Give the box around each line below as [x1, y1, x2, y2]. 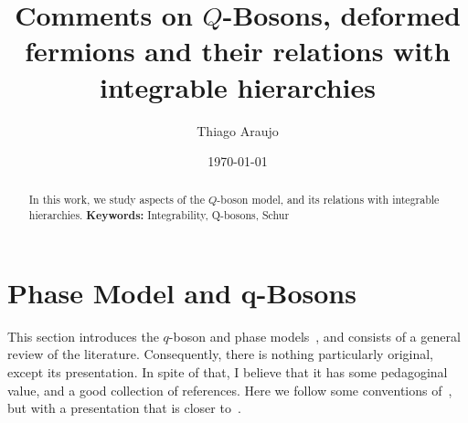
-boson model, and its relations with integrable [217, 192, 440, 207]
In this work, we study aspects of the [28, 192, 205, 207]
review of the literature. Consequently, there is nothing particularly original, [7, 344, 433, 364]
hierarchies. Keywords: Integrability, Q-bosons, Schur [28, 207, 290, 224]
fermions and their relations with [25, 32, 451, 69]
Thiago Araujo [197, 121, 279, 140]
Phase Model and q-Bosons [7, 273, 356, 311]
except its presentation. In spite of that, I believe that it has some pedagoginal [7, 362, 448, 381]
